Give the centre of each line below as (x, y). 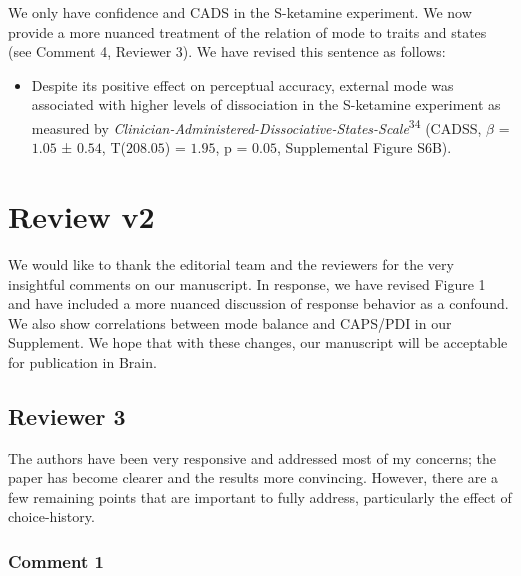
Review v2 (81, 216)
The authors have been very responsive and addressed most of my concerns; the (252, 457)
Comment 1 (56, 561)
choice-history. (51, 516)
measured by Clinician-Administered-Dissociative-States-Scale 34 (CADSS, (256, 126)
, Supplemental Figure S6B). (364, 147)
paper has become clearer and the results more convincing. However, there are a (253, 477)
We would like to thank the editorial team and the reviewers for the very (231, 263)
